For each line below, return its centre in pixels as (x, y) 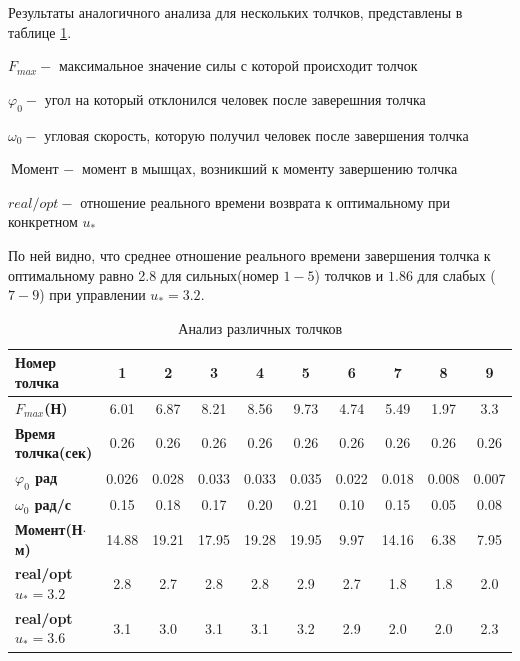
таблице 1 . (40, 31)
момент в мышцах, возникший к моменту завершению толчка (269, 168)
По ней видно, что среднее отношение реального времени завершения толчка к (249, 254)
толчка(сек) (54, 452)
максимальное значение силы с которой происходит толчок (238, 65)
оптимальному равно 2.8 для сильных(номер (143, 274)
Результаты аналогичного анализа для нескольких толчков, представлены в (235, 12)
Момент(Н (49, 528)
